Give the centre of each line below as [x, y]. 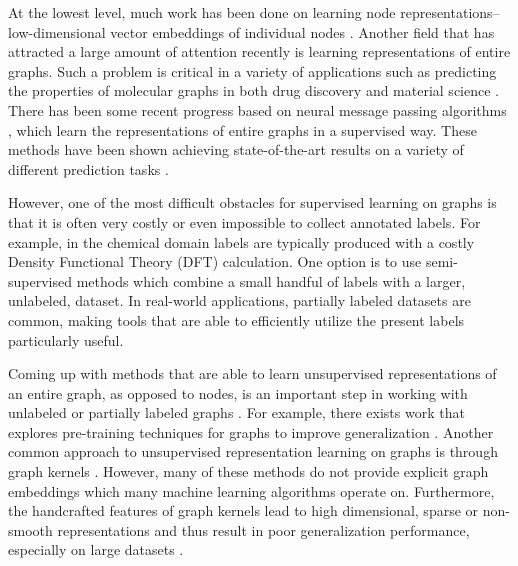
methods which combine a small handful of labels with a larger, [271, 280]
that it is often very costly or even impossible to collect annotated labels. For [244, 221]
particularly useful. [66, 339]
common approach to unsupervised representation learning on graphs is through [253, 451]
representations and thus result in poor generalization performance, [263, 529]
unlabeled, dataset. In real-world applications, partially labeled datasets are [239, 300]
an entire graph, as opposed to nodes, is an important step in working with [238, 392]
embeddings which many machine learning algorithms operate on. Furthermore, [251, 490]
